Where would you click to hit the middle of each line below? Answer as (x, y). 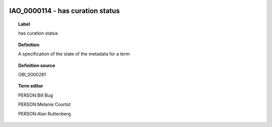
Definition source (37, 65)
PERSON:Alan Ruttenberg (45, 113)
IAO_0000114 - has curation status (65, 11)
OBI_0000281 (32, 74)
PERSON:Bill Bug (36, 95)
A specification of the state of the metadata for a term (74, 54)
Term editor (31, 86)
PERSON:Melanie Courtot (45, 104)
